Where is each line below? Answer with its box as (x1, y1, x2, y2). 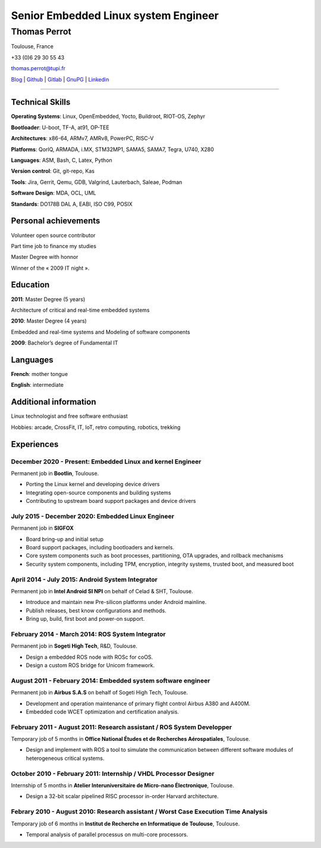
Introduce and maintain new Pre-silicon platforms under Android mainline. (26, 599, 207, 606)
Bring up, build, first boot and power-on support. (26, 615, 145, 622)
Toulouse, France (11, 43, 53, 50)
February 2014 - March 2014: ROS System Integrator (11, 630, 166, 638)
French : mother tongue (11, 371, 68, 378)
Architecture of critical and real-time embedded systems (11, 306, 150, 314)
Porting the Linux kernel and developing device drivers (26, 481, 160, 488)
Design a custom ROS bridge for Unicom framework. (26, 662, 155, 669)
